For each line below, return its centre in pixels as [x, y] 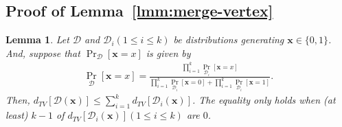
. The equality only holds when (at [264, 100]
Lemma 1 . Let [37, 39]
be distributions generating [229, 39]
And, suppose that [43, 53]
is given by [168, 53]
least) [17, 115]
